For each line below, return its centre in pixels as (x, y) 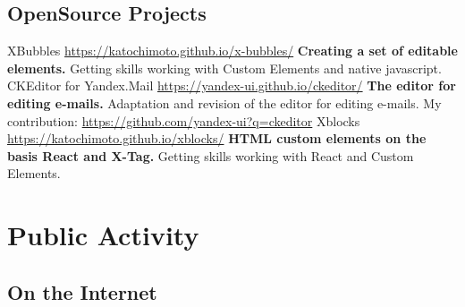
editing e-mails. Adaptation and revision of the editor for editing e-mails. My (224, 102)
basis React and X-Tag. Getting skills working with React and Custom (211, 155)
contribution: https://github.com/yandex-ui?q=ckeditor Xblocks (184, 120)
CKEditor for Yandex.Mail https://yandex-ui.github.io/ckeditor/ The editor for (232, 85)
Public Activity (103, 235)
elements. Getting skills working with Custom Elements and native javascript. (224, 68)
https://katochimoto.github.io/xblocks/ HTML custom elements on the (217, 138)
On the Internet (82, 291)
